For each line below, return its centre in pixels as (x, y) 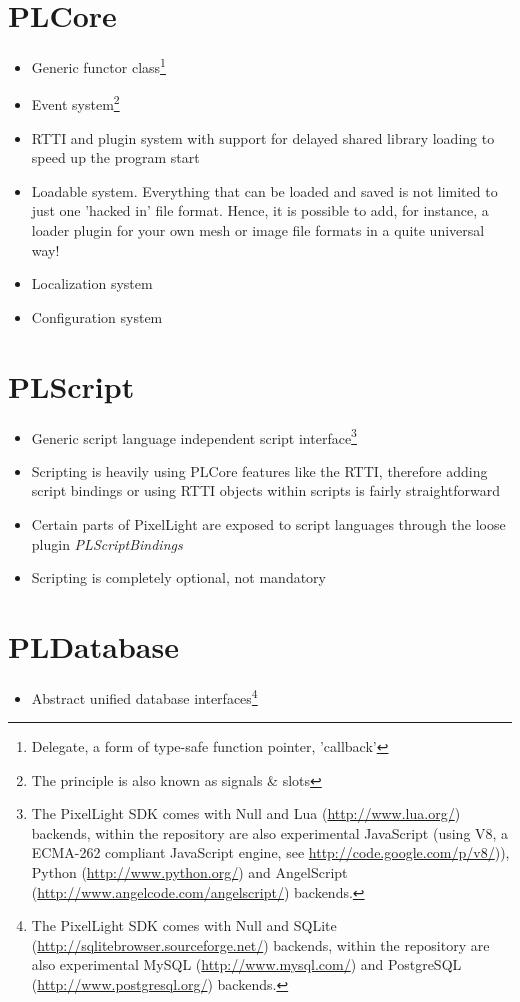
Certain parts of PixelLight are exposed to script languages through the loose (268, 523)
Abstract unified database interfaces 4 (144, 696)
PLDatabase (93, 645)
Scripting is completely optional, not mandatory (178, 577)
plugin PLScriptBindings (107, 543)
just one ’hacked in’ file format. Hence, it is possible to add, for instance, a (260, 210)
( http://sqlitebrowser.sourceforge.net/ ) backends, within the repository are (260, 944)
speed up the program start (115, 157)
